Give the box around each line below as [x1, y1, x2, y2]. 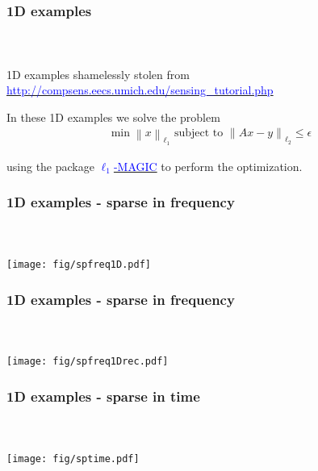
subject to [174, 127, 224, 140]
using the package [6, 157, 94, 174]
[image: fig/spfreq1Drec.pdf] [6, 356, 169, 368]
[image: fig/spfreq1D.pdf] [6, 259, 151, 271]
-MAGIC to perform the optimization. [113, 157, 303, 174]
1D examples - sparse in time [6, 386, 200, 406]
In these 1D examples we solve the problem [6, 108, 220, 125]
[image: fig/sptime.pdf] [6, 452, 140, 465]
